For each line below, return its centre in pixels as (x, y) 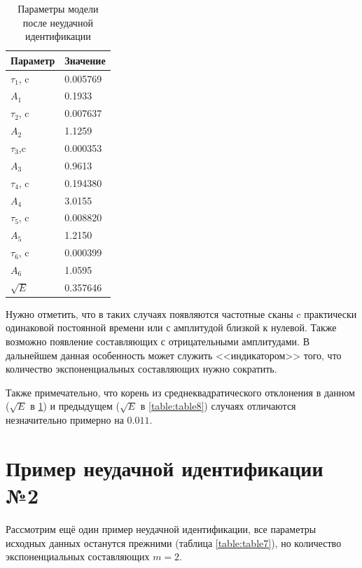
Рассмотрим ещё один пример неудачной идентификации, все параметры (161, 528)
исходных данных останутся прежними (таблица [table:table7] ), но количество (174, 542)
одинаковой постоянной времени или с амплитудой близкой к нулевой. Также (171, 327)
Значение (85, 60)
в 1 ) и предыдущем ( (75, 406)
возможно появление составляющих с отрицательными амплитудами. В (158, 341)
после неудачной (58, 22)
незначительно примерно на (65, 420)
